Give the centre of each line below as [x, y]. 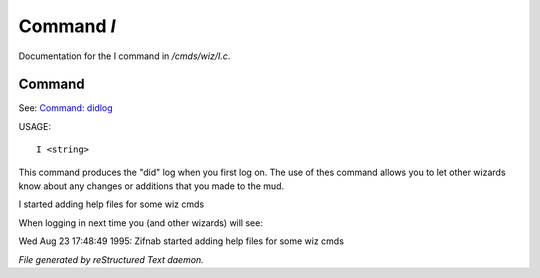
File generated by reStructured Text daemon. [111, 259]
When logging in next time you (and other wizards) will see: [141, 222]
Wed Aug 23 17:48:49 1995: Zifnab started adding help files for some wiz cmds [181, 241]
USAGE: [35, 126]
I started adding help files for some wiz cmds [111, 204]
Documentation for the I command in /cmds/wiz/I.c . [124, 56]
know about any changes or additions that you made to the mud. [151, 186]
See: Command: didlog [66, 108]
